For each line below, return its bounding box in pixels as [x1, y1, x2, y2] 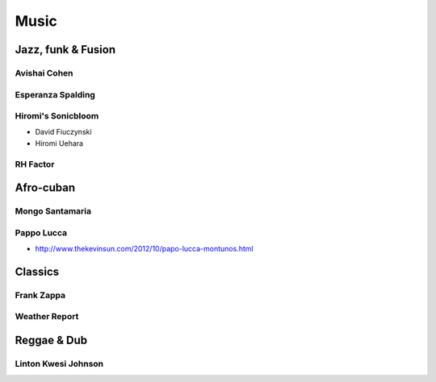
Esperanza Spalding [15, 89, 96, 100]
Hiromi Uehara [35, 138, 84, 148]
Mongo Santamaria [15, 206, 92, 217]
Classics [15, 264, 60, 278]
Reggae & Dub [15, 334, 88, 347]
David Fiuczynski [35, 127, 92, 137]
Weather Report [15, 311, 79, 322]
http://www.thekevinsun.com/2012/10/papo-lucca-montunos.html [35, 244, 254, 254]
